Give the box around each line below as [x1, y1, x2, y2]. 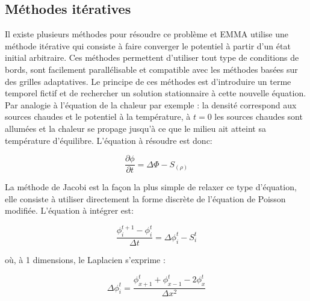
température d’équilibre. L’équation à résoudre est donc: [5, 134, 212, 146]
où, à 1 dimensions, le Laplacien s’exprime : [5, 253, 166, 266]
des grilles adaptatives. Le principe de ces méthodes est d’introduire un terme [5, 75, 291, 87]
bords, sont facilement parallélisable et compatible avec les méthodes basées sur [5, 63, 298, 75]
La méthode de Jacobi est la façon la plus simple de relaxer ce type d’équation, [5, 181, 297, 193]
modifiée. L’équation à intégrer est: [5, 204, 134, 217]
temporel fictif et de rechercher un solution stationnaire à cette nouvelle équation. [5, 87, 306, 99]
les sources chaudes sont [214, 110, 303, 123]
